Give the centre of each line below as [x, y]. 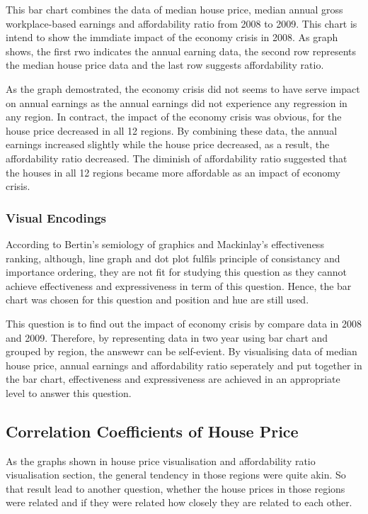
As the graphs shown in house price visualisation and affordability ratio [161, 460]
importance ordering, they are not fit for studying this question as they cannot [176, 272]
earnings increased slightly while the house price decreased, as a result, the [168, 144]
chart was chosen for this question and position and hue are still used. [157, 300]
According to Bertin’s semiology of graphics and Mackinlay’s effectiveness [165, 244]
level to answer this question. [69, 392]
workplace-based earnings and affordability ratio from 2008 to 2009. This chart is [182, 23]
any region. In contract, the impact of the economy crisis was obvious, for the [174, 117]
